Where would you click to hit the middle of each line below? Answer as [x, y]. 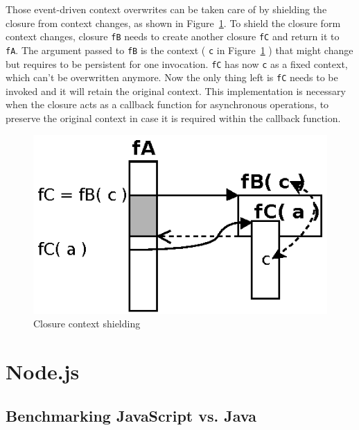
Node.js [43, 371]
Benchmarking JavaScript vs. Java [131, 415]
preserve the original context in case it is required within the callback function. [173, 118]
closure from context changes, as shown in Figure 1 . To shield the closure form [173, 23]
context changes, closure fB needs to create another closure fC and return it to [173, 36]
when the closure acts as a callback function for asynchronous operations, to [167, 104]
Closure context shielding [87, 324]
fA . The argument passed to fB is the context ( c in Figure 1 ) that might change [179, 50]
